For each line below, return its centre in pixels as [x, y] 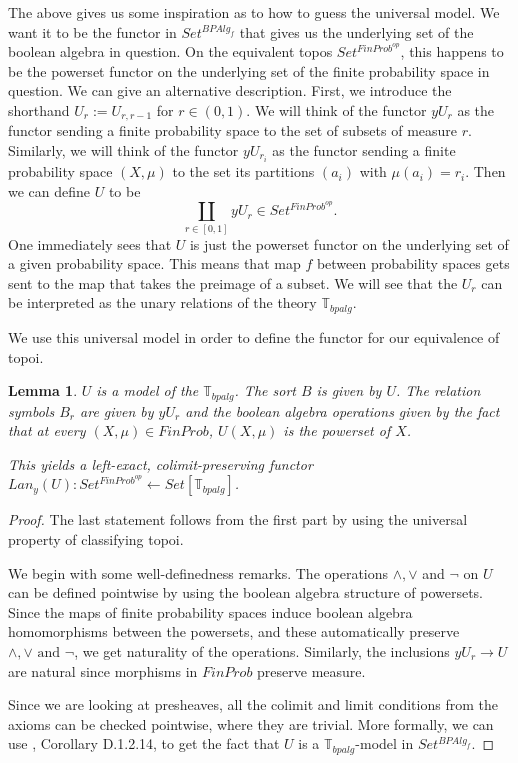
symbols [31, 410]
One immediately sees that [90, 243]
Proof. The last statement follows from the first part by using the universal [238, 519]
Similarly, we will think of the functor [123, 150]
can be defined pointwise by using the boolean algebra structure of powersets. [245, 592]
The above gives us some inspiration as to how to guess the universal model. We [254, 12]
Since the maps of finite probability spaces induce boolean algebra [210, 611]
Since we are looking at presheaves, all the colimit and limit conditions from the [253, 704]
